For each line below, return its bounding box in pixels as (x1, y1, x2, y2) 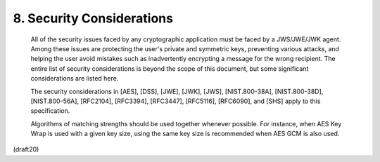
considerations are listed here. (30, 74, 119, 83)
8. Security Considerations (13, 11, 174, 26)
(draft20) (13, 145, 39, 154)
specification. (30, 107, 70, 115)
